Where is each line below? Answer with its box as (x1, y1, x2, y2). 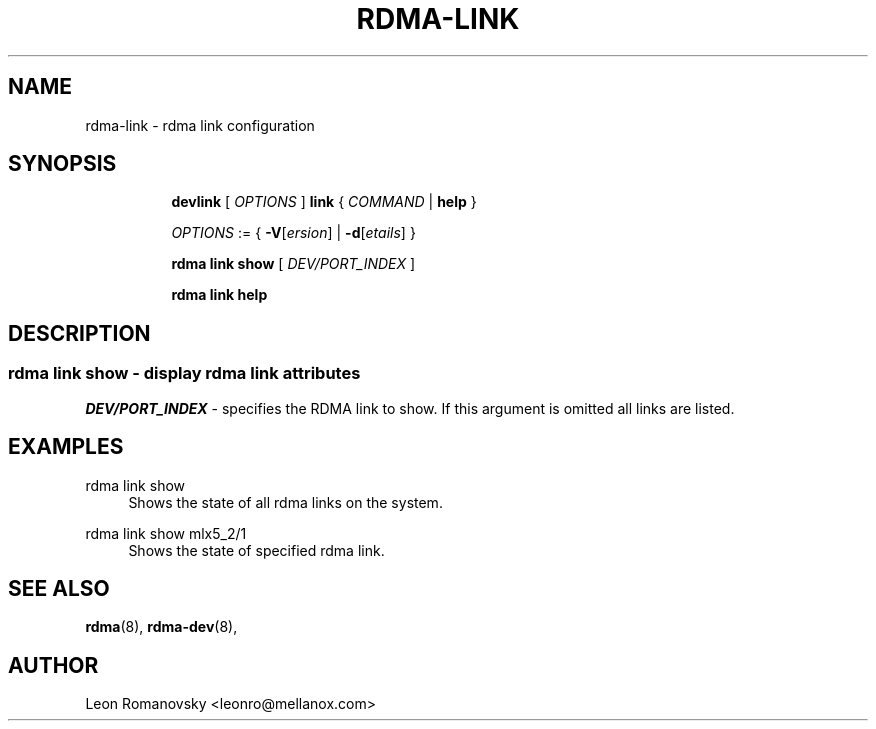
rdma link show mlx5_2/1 (85, 524, 247, 542)
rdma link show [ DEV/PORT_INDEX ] (171, 255, 416, 273)
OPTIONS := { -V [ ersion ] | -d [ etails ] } (171, 224, 416, 242)
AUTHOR (8, 652, 99, 678)
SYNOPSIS (8, 151, 117, 177)
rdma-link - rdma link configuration (85, 116, 315, 134)
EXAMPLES (8, 434, 124, 460)
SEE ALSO (8, 575, 110, 601)
